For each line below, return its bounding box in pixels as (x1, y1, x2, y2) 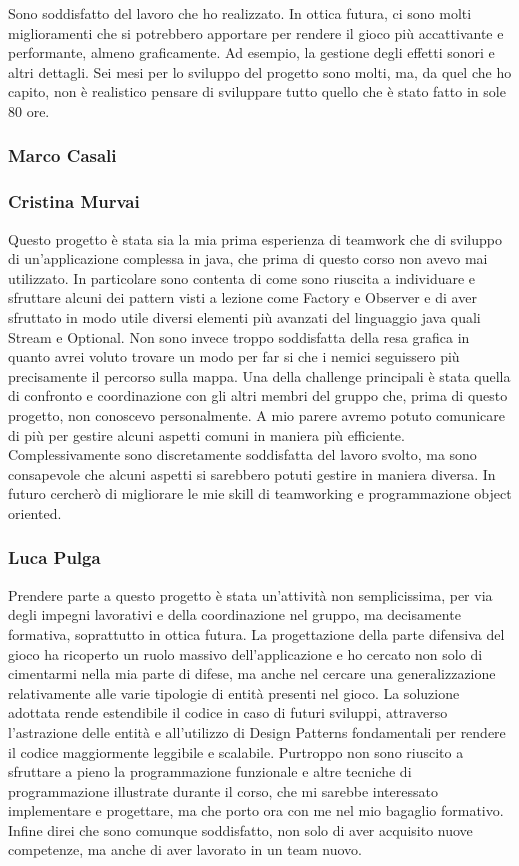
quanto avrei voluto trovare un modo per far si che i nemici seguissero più (8, 346, 460, 367)
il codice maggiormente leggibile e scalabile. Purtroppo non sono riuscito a (8, 741, 464, 762)
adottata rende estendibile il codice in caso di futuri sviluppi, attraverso (8, 702, 448, 723)
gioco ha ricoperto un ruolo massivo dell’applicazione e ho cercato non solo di (8, 643, 483, 664)
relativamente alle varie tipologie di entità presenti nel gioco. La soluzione (8, 682, 460, 703)
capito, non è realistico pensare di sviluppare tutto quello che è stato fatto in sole (8, 81, 506, 102)
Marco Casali (8, 143, 117, 168)
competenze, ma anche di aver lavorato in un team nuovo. (8, 839, 362, 860)
